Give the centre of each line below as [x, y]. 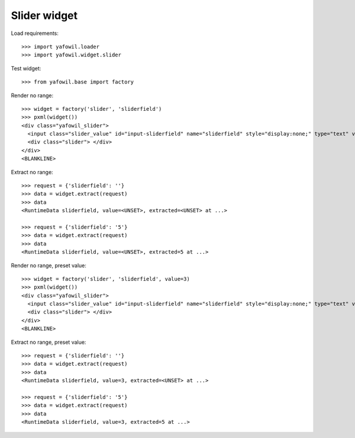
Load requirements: [35, 33]
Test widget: [26, 68]
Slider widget [44, 15]
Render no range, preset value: [49, 265]
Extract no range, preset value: [49, 342]
